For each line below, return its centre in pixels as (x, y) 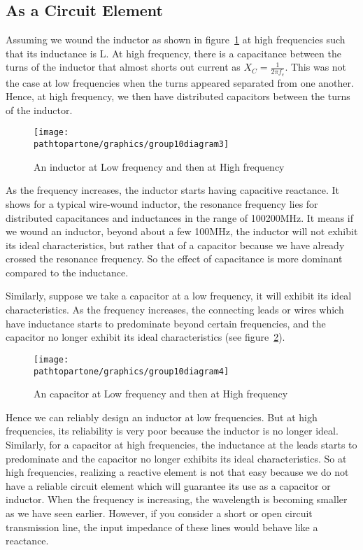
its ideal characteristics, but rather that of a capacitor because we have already (175, 245)
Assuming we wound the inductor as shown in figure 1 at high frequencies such (176, 40)
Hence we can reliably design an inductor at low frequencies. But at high (162, 417)
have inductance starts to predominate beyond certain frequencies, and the (166, 323)
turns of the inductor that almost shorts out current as (123, 67)
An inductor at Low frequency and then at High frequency (159, 166)
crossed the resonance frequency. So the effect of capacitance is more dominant (174, 259)
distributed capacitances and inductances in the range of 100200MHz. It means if (179, 217)
